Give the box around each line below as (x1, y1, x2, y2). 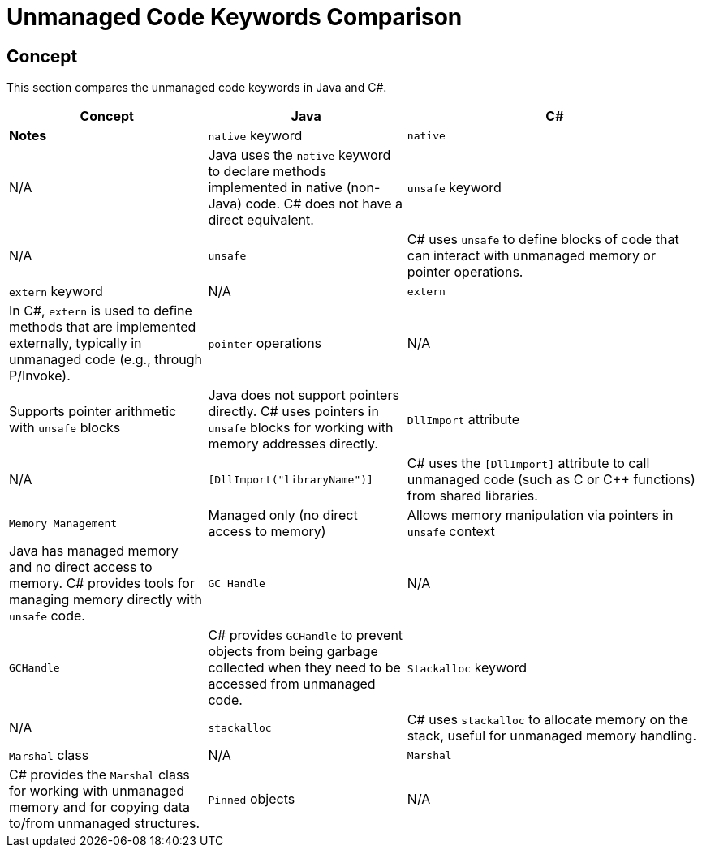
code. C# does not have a (245, 195, 403, 212)
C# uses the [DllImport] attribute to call (407, 455, 650, 472)
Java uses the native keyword (208, 147, 391, 164)
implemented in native (208, 179, 343, 196)
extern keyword (9, 283, 103, 300)
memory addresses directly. (208, 436, 378, 453)
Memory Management (9, 517, 118, 530)
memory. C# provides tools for (9, 575, 195, 592)
